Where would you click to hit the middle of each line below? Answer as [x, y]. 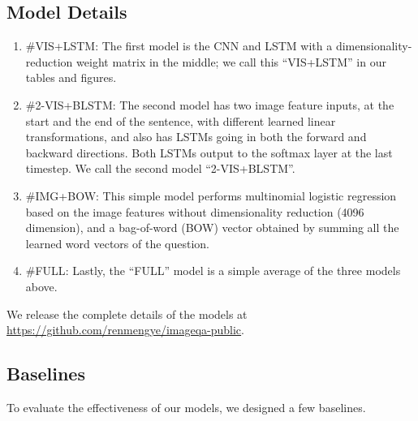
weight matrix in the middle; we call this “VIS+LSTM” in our [231, 61]
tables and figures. [71, 77]
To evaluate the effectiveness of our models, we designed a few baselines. [186, 407]
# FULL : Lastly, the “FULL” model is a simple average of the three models [213, 271]
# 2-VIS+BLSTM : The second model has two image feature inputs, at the [210, 104]
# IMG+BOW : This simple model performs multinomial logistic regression [211, 195]
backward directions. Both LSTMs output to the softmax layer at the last [209, 152]
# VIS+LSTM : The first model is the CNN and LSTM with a [179, 46]
